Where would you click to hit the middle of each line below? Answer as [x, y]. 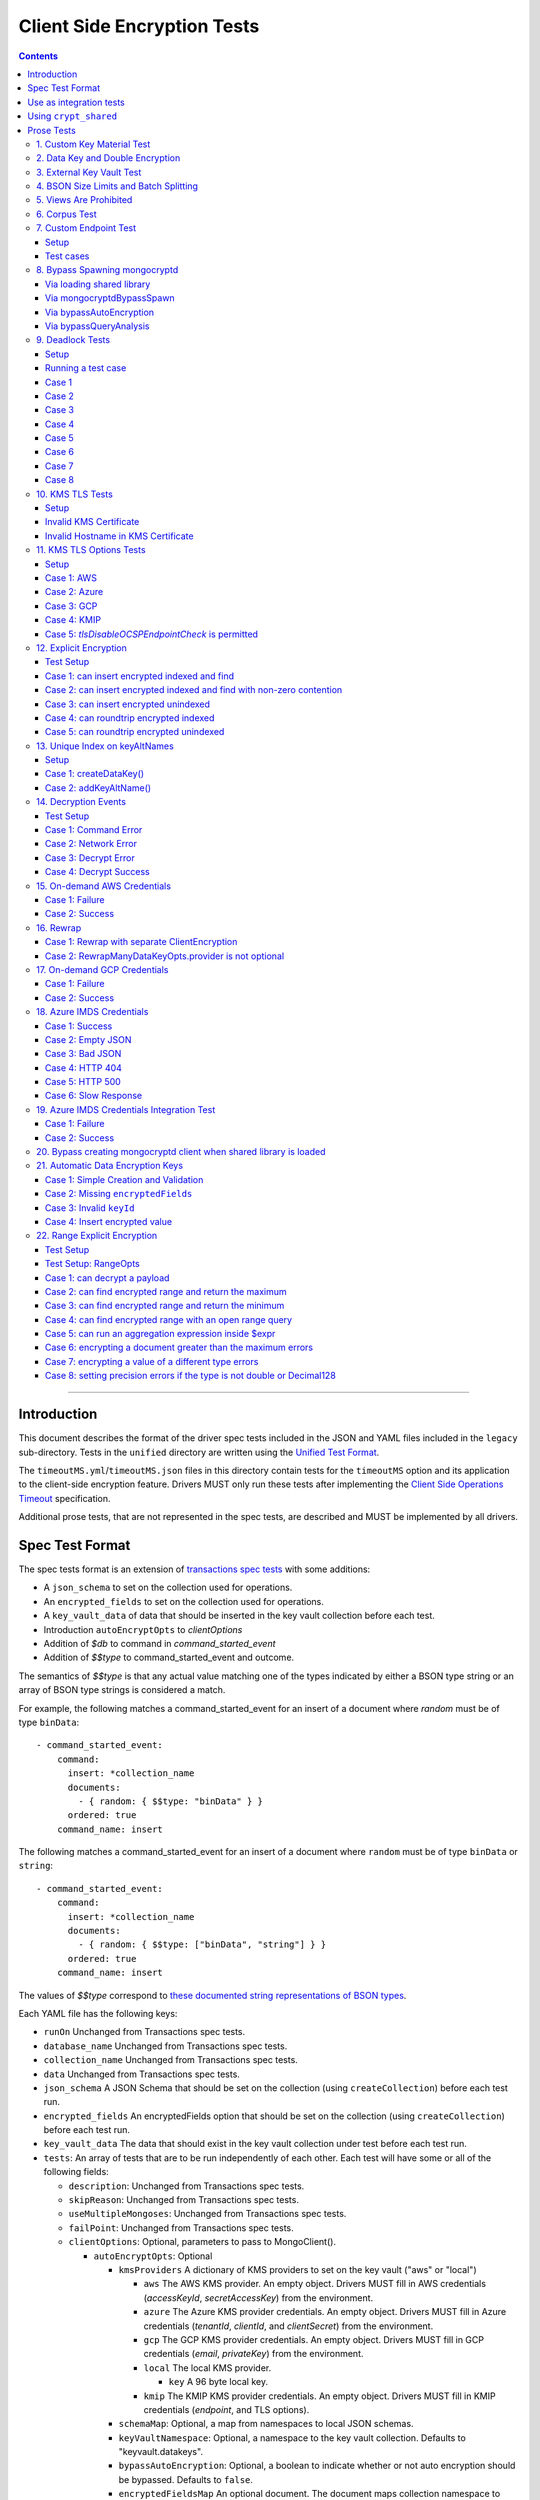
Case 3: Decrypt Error [90, 857]
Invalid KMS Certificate [92, 522]
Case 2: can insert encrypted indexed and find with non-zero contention [194, 690]
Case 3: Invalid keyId [90, 1207]
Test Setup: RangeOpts [92, 1264]
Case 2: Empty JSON [88, 1039]
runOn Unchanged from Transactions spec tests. [144, 2032]
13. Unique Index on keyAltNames [105, 746]
